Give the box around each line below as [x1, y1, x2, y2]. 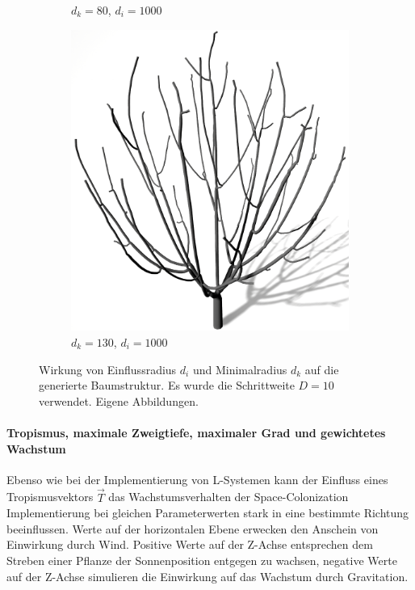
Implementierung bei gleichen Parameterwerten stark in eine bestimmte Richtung [6, 504, 409, 521]
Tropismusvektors [6, 488, 94, 505]
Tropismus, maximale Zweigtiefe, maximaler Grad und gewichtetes [6, 424, 386, 440]
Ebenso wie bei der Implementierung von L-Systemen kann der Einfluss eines [6, 470, 388, 487]
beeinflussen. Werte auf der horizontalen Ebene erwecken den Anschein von [6, 520, 379, 537]
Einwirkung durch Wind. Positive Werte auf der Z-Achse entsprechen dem [6, 536, 373, 553]
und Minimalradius [192, 360, 287, 377]
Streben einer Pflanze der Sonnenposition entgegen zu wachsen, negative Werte [6, 551, 397, 568]
